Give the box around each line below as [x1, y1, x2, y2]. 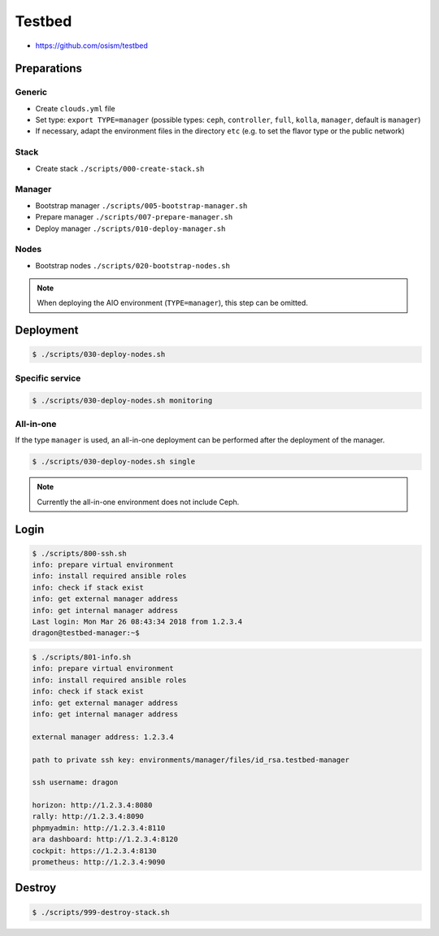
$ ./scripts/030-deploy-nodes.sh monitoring [32, 395, 213, 405]
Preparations [15, 62, 83, 76]
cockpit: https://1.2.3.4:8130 [32, 846, 158, 855]
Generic [15, 86, 48, 98]
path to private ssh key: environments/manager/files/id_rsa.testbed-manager [32, 755, 350, 764]
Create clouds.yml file [35, 103, 115, 113]
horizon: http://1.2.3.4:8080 [32, 801, 153, 810]
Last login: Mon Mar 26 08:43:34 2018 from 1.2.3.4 [32, 617, 243, 626]
